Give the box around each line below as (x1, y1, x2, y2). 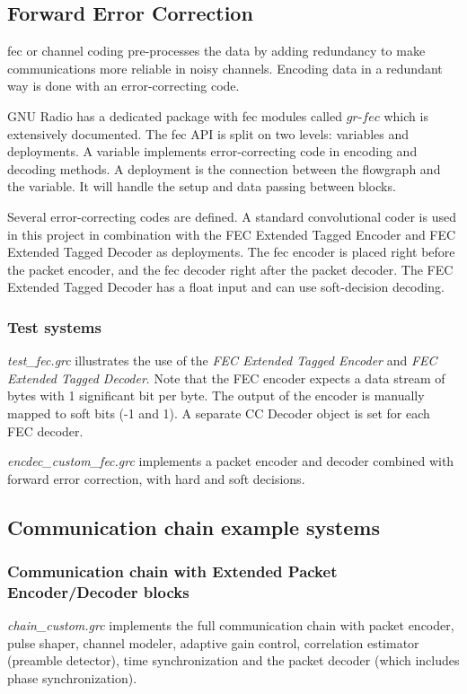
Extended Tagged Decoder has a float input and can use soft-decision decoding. (7, 277, 445, 296)
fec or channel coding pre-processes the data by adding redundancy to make (7, 41, 426, 60)
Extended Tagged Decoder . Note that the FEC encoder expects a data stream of (7, 368, 445, 387)
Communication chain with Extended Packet (7, 560, 338, 582)
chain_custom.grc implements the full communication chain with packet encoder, (7, 616, 454, 635)
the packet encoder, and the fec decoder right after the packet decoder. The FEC (7, 259, 454, 278)
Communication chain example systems (7, 513, 380, 540)
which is (383, 106, 428, 125)
